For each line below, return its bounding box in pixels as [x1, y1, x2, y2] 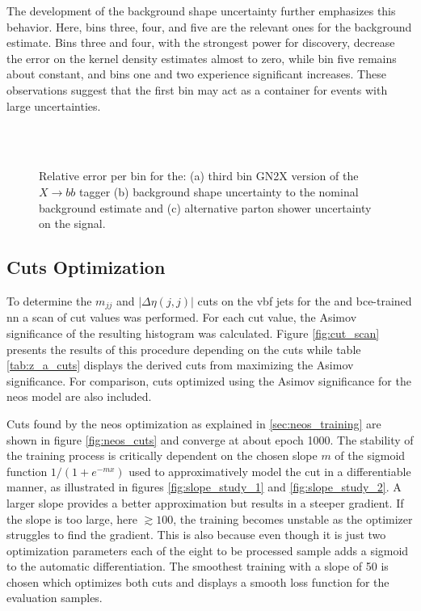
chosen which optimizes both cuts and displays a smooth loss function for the [6, 573, 389, 590]
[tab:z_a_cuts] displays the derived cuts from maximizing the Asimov [6, 356, 354, 373]
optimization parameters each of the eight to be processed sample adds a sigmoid [6, 541, 409, 558]
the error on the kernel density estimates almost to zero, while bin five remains [6, 49, 397, 66]
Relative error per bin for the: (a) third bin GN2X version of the [39, 167, 359, 184]
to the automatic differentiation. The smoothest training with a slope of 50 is [6, 558, 389, 575]
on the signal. [39, 215, 106, 232]
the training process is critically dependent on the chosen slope [6, 447, 318, 464]
